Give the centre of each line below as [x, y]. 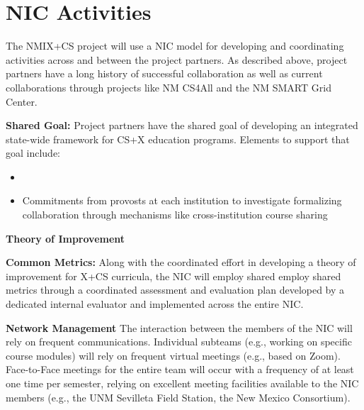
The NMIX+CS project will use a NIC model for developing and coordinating [175, 46]
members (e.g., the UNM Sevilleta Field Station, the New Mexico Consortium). [178, 397]
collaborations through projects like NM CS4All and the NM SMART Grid [169, 87]
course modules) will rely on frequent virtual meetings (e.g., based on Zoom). [173, 355]
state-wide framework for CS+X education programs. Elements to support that [178, 139]
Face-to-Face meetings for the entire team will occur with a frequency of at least [180, 369]
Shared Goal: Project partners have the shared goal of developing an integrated [182, 125]
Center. [22, 101]
